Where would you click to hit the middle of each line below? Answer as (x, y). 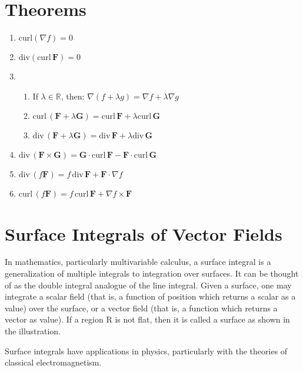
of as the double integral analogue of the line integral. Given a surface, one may (148, 285)
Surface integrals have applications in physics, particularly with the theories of (146, 351)
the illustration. (33, 331)
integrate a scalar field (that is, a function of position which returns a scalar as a (150, 296)
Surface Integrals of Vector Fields (144, 233)
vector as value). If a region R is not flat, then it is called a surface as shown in (147, 319)
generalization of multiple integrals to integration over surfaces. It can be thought (152, 273)
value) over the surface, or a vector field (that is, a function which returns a (141, 308)
